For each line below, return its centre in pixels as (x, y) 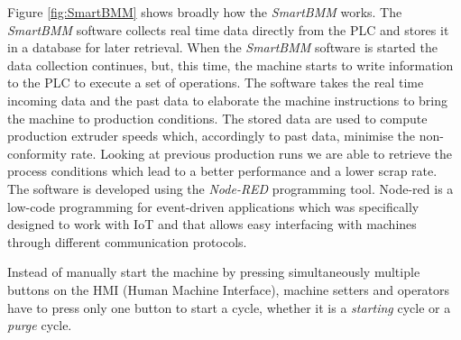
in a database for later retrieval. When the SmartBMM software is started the (222, 47)
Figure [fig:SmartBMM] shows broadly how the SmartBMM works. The (205, 12)
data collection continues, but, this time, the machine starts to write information (230, 64)
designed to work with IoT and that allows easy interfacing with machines (212, 224)
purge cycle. (40, 325)
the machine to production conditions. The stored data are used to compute (217, 118)
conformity (37, 153)
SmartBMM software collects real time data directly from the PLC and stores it (228, 29)
